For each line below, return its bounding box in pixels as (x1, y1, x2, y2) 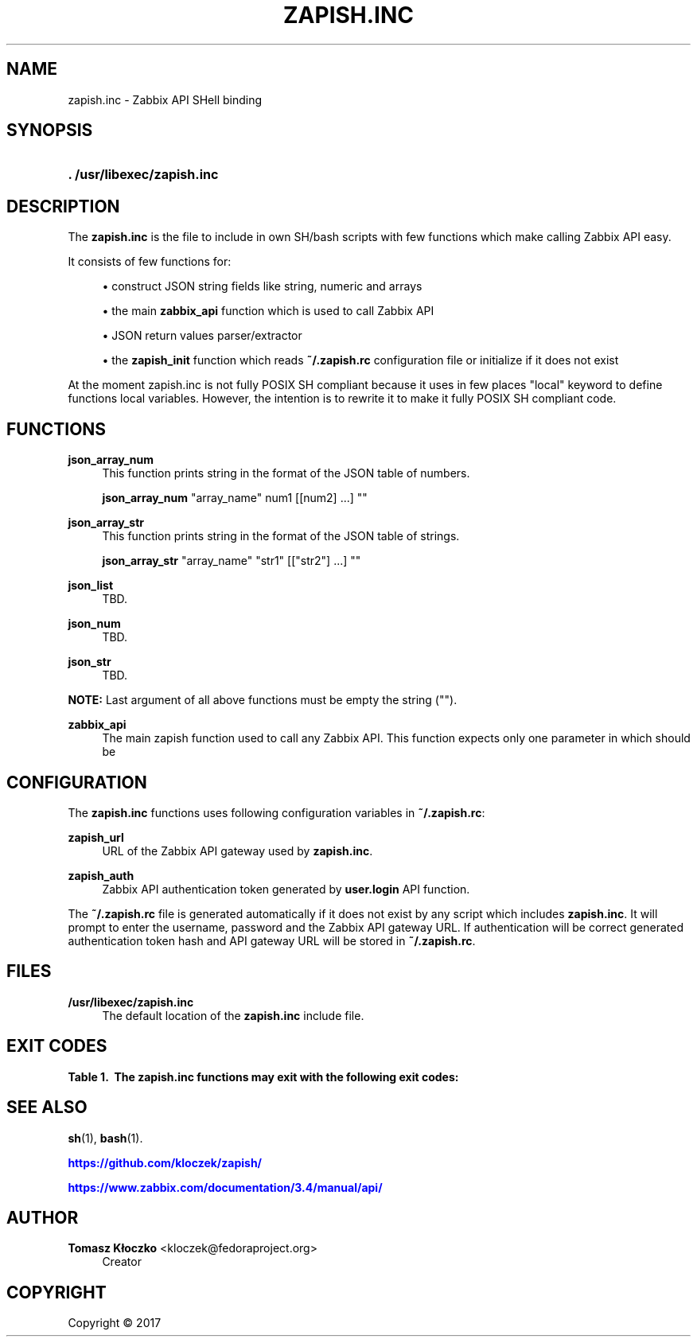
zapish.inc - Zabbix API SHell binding (68, 92, 263, 107)
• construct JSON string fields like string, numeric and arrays (102, 279, 422, 294)
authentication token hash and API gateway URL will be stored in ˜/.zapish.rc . (68, 933, 476, 948)
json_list (68, 578, 114, 593)
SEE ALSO (6, 1097, 88, 1118)
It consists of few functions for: (68, 255, 232, 269)
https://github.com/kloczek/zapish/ (68, 1155, 263, 1170)
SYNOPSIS (6, 120, 93, 141)
